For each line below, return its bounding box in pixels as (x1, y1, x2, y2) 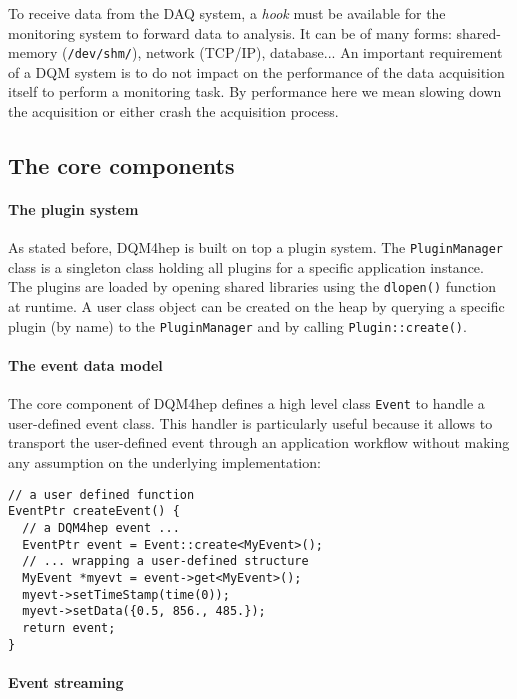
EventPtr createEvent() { (8, 504, 180, 519)
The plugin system (8, 199, 139, 219)
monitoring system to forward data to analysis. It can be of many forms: (8, 22, 452, 43)
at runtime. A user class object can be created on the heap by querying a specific (8, 296, 505, 317)
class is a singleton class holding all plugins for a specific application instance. (8, 256, 484, 277)
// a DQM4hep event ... (22, 520, 180, 535)
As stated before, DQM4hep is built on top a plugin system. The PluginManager (8, 237, 504, 258)
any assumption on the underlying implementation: (8, 452, 321, 472)
